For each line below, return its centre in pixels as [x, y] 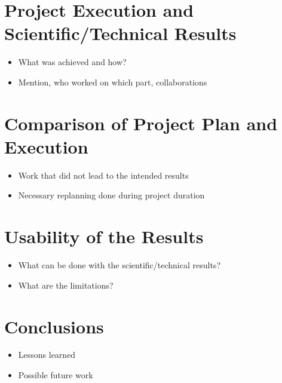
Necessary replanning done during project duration [111, 195]
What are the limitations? [66, 285]
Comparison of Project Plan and [141, 123]
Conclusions [54, 326]
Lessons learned [47, 355]
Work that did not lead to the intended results [103, 175]
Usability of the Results [104, 236]
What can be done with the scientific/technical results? [119, 265]
